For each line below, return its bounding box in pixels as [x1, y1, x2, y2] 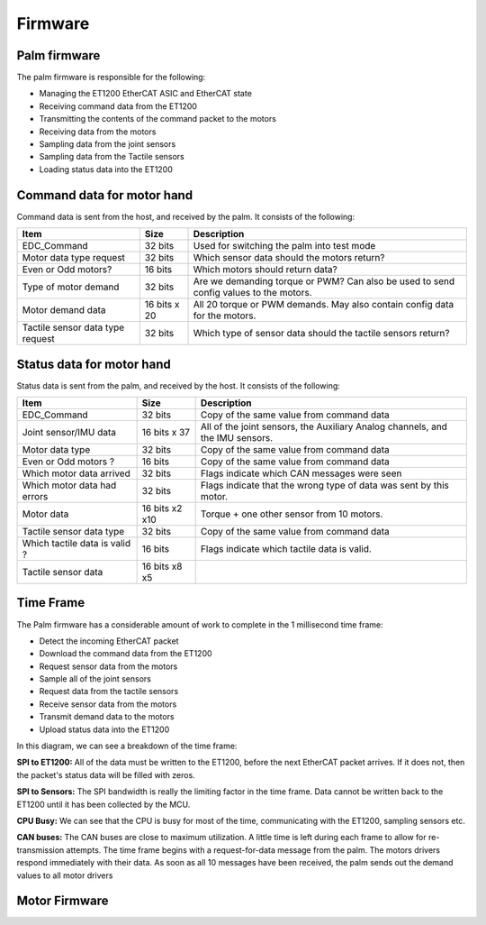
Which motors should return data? [193, 263, 337, 276]
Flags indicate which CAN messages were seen [200, 467, 402, 480]
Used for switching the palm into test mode [193, 240, 376, 252]
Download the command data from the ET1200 [39, 648, 212, 659]
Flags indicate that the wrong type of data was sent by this [200, 479, 449, 491]
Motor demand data [22, 304, 106, 316]
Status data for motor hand [16, 356, 171, 371]
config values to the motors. [193, 287, 312, 299]
